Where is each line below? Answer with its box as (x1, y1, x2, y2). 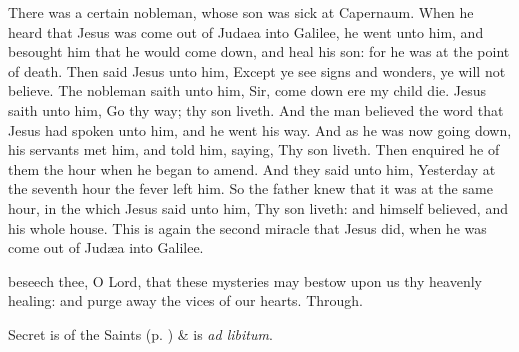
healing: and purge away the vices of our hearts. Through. (8, 290, 363, 311)
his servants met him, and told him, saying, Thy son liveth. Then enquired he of (8, 139, 500, 160)
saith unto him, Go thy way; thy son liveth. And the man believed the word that (8, 99, 504, 120)
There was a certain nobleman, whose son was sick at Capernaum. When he (8, 2, 474, 22)
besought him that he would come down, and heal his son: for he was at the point (8, 41, 510, 62)
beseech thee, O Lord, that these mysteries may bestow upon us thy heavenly (8, 270, 482, 291)
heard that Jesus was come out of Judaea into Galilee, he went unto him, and (8, 21, 484, 42)
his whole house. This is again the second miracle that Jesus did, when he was (8, 217, 487, 238)
